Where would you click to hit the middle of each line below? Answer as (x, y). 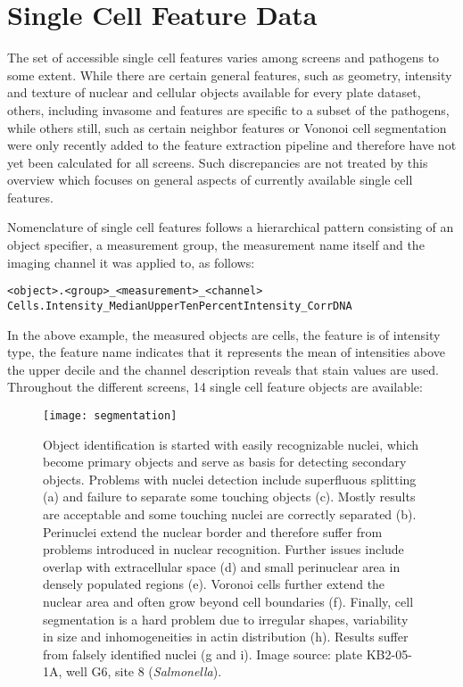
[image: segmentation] (110, 415)
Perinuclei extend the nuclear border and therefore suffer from (213, 531)
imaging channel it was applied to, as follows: (131, 262)
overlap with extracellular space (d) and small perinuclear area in (222, 566)
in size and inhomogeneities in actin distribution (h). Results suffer (226, 637)
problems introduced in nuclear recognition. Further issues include (223, 549)
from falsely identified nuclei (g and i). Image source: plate (203, 654)
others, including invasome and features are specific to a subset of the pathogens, (228, 109)
